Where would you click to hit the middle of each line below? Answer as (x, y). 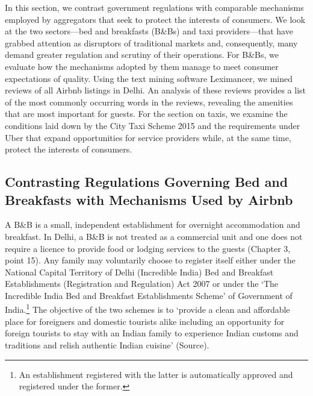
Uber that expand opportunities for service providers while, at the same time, (148, 137)
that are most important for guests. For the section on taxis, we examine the (146, 114)
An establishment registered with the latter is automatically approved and (156, 374)
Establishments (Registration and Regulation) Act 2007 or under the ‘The (142, 284)
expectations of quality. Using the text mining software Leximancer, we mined (149, 78)
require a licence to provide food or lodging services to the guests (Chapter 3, (148, 248)
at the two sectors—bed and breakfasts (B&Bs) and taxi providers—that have (149, 31)
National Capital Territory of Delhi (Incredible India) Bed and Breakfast (139, 272)
